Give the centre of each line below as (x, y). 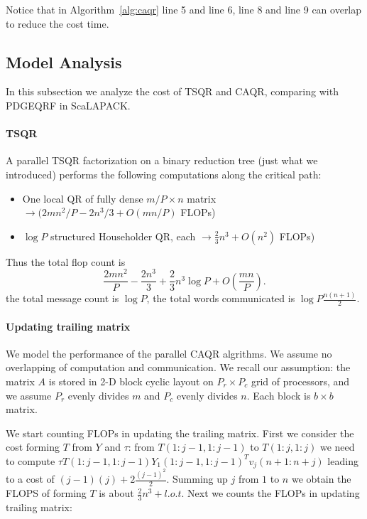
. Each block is (279, 395)
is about (116, 493)
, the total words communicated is (221, 298)
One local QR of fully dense (83, 198)
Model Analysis (64, 61)
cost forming (33, 447)
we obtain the (321, 479)
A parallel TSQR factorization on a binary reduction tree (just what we (162, 160)
